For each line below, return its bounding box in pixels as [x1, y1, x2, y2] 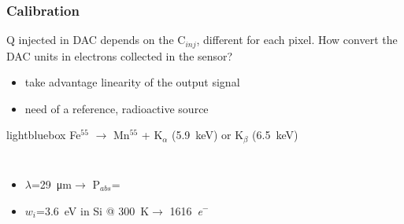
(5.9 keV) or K [172, 127, 244, 143]
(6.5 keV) [252, 127, 298, 143]
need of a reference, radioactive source [24, 100, 209, 116]
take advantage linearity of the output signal [24, 74, 240, 90]
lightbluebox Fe [6, 127, 81, 143]
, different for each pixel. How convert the [196, 31, 398, 48]
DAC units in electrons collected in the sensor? [6, 47, 233, 64]
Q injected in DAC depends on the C [6, 31, 186, 48]
